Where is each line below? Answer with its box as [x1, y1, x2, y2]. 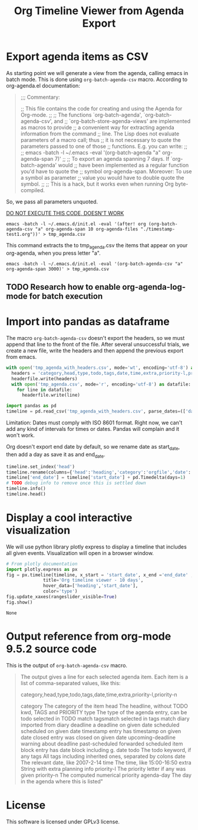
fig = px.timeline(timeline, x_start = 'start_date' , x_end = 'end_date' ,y [6, 572, 196, 578]
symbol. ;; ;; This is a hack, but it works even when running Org [20, 180, 174, 187]
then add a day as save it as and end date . [6, 450, 105, 459]
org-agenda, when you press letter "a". [6, 249, 101, 257]
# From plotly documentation [6, 560, 78, 567]
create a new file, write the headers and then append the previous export [6, 347, 184, 354]
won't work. [6, 432, 35, 439]
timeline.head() [6, 491, 46, 497]
